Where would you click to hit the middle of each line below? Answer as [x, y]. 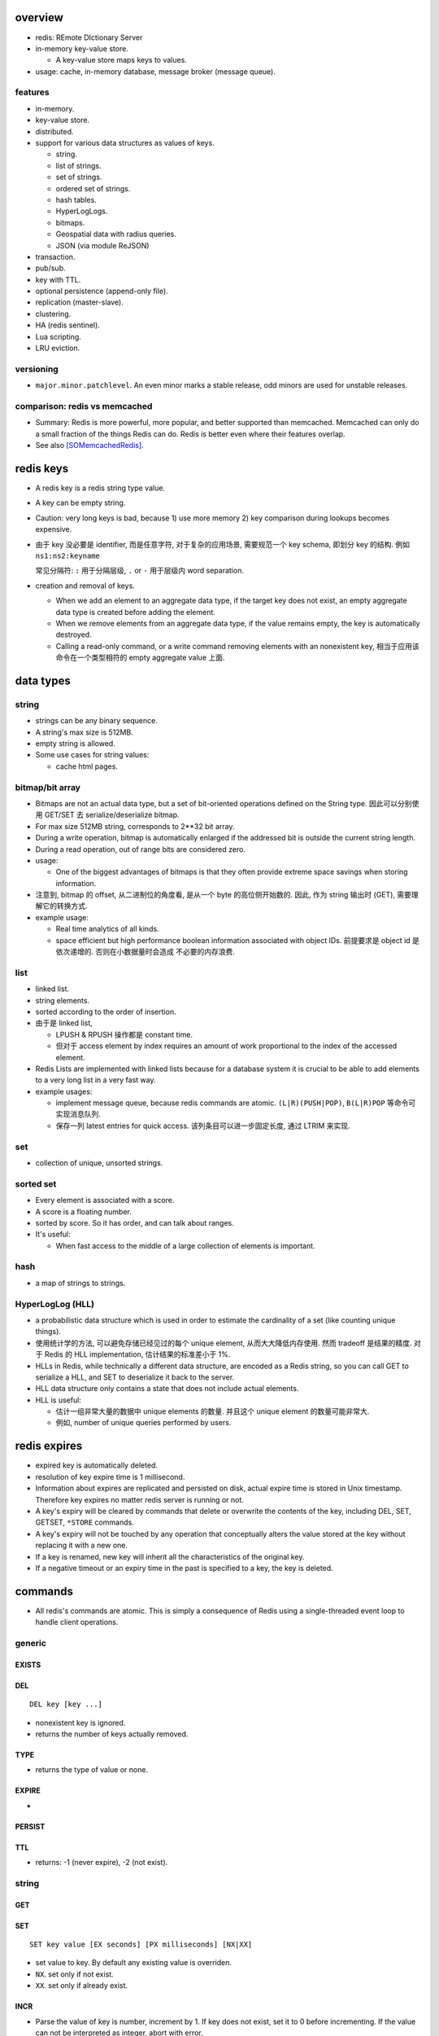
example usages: [64, 1091]
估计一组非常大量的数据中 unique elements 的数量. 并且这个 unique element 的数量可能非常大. [213, 1411]
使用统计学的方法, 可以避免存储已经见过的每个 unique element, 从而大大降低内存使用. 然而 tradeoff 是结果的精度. [224, 1343]
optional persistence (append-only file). [102, 291]
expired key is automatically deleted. [97, 1465]
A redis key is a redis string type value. [100, 488]
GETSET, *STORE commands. [85, 1522]
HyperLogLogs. [82, 211]
